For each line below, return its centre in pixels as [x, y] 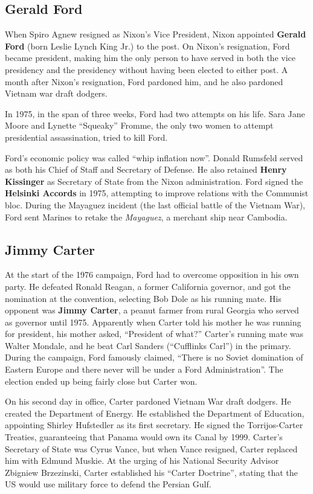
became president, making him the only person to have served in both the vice [150, 58]
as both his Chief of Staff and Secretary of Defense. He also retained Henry [146, 169]
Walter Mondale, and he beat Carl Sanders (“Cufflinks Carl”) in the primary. [148, 345]
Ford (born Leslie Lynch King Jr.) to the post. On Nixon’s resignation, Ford [147, 46]
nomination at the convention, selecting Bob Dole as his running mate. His [143, 298]
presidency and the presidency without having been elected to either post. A [147, 69]
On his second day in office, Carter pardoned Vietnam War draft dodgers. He [148, 401]
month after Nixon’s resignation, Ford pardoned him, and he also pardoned [144, 81]
